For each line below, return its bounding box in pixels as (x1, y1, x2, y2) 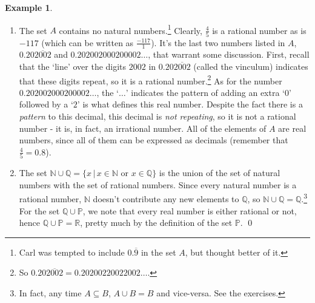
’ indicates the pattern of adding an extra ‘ (125, 86, 285, 98)
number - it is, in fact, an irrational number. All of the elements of (19, 121, 267, 134)
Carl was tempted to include (19, 245, 125, 258)
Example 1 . (5, 1, 53, 13)
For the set (19, 204, 60, 217)
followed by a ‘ (19, 98, 73, 111)
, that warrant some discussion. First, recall (148, 48, 310, 61)
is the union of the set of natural (159, 166, 280, 179)
